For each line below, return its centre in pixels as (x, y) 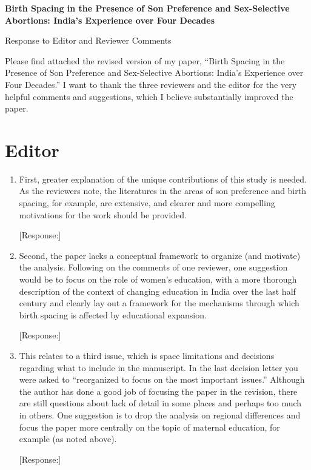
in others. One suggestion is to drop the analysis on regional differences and (160, 415)
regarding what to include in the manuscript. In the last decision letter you (159, 367)
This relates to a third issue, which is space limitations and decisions (147, 355)
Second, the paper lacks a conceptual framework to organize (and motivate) (160, 255)
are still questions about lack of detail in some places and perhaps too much (160, 403)
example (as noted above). (68, 439)
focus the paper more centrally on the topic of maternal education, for (149, 427)
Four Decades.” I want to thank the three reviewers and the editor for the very (151, 84)
